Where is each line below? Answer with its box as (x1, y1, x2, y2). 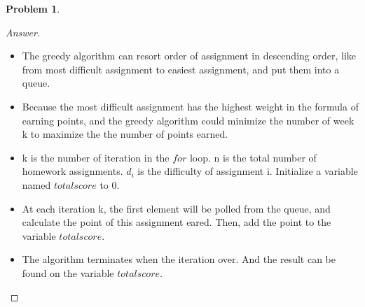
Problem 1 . (6, 1, 60, 15)
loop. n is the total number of (189, 150, 317, 164)
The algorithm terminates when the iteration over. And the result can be (22, 252, 336, 266)
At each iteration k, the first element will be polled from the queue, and (22, 201, 331, 215)
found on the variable (22, 265, 114, 280)
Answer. (6, 24, 41, 39)
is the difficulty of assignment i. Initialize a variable (137, 164, 358, 178)
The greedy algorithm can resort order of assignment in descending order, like (22, 48, 357, 63)
